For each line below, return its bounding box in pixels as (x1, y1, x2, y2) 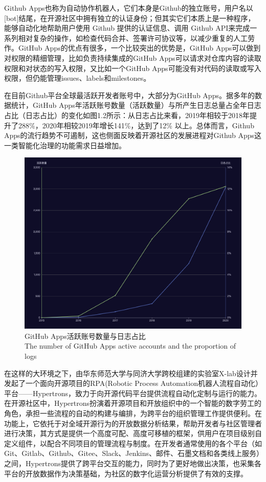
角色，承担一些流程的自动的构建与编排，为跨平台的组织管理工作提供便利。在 (4, 408, 262, 419)
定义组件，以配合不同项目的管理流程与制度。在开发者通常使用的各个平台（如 (4, 438, 262, 448)
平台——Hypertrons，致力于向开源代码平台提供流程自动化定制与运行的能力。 (4, 387, 262, 398)
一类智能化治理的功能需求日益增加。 (4, 140, 126, 150)
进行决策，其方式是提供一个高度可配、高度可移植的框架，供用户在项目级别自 (4, 428, 262, 439)
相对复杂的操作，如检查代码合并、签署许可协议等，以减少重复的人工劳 (18, 32, 255, 43)
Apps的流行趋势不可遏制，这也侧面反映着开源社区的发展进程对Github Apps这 (4, 130, 262, 141)
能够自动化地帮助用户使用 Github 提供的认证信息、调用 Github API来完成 (4, 22, 250, 33)
